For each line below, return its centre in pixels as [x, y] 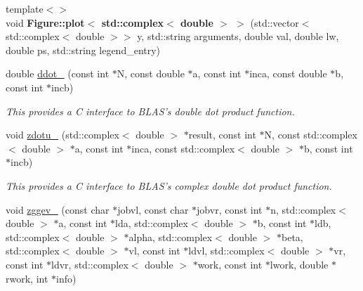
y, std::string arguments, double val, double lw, [238, 36]
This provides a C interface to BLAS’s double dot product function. [150, 111]
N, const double [151, 73]
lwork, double [299, 264]
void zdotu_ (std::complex [62, 135]
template [25, 8]
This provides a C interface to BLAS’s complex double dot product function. [169, 185]
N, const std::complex [311, 135]
